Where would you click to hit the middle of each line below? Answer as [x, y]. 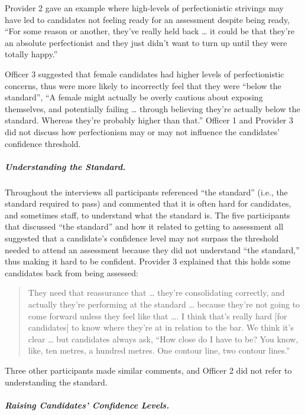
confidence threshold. [43, 143]
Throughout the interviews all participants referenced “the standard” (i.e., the [146, 192]
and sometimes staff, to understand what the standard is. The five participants [147, 215]
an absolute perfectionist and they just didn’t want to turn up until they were [146, 42]
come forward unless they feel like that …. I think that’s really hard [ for [158, 316]
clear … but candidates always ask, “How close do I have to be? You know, [163, 339]
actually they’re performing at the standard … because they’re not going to [164, 304]
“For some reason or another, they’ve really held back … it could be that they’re [150, 31]
